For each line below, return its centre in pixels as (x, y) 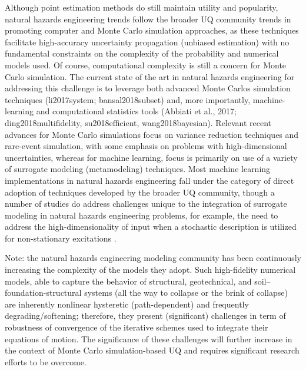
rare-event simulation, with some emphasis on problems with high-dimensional (146, 146)
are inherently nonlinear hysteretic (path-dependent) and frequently (127, 304)
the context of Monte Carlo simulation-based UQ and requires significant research (152, 350)
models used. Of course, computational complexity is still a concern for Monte (146, 65)
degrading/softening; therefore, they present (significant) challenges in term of (145, 316)
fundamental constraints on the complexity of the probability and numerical (142, 53)
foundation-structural (43, 293)
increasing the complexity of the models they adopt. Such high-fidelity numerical (150, 270)
